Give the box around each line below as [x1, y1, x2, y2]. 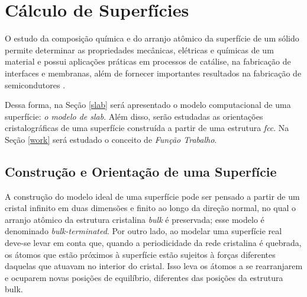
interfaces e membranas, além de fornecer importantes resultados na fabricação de [5, 66, 302, 79]
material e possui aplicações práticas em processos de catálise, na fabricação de [5, 55, 291, 68]
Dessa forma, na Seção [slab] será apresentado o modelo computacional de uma [5, 98, 291, 111]
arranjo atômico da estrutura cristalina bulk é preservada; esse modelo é [5, 213, 264, 225]
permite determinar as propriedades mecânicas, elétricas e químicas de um [5, 43, 274, 56]
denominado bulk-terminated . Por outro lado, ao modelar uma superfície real [5, 225, 282, 237]
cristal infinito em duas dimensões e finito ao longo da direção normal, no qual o [5, 202, 296, 214]
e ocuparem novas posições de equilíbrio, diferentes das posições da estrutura [5, 271, 283, 283]
